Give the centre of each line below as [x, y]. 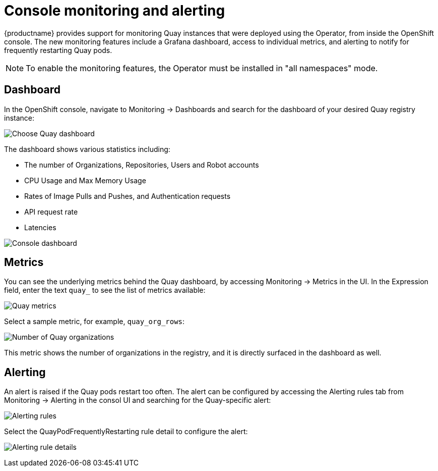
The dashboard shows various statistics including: [87, 149]
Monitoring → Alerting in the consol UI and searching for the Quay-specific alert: [138, 400]
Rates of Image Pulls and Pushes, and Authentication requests [128, 196]
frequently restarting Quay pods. [58, 50]
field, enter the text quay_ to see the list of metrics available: [105, 290]
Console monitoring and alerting [115, 11]
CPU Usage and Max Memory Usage [85, 180]
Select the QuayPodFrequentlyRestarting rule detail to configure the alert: [126, 432]
